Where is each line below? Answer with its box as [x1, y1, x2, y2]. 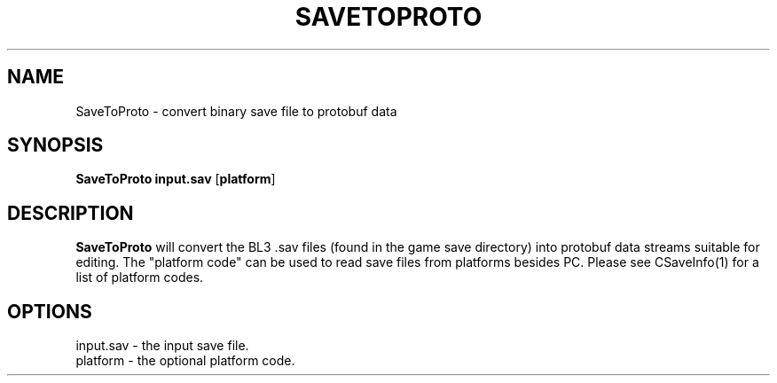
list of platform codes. [75, 270, 204, 285]
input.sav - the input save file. [75, 338, 249, 354]
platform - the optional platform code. [75, 353, 295, 369]
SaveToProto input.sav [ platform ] [75, 171, 276, 187]
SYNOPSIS [7, 134, 104, 157]
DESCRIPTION [7, 201, 134, 224]
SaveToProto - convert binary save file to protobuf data [75, 103, 397, 119]
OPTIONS [7, 300, 92, 323]
